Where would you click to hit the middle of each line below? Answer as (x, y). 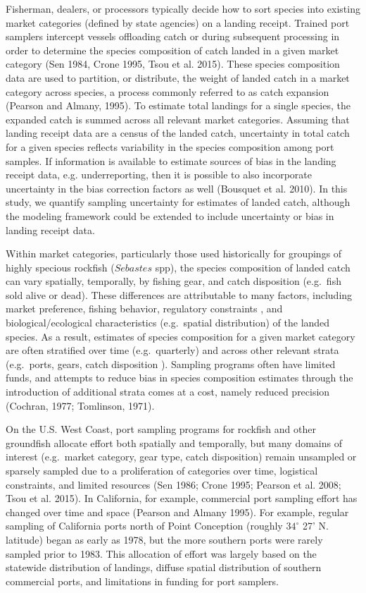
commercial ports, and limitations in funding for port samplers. (142, 581)
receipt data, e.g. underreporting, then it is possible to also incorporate (159, 175)
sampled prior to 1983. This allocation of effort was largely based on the (161, 553)
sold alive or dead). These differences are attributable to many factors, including (179, 294)
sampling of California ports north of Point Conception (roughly (144, 526)
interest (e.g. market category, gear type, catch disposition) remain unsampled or (181, 457)
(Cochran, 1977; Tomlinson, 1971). (80, 405)
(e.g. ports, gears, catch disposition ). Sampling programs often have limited (171, 363)
